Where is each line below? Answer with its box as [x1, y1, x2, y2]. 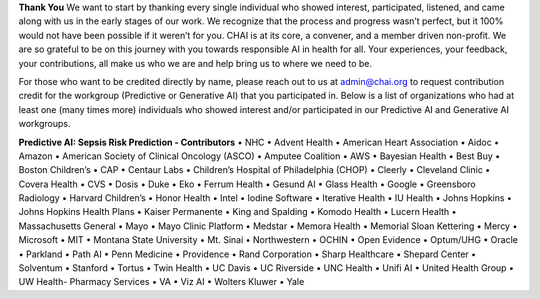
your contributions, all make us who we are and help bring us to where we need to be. [18, 57, 373, 69]
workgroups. [18, 118, 71, 130]
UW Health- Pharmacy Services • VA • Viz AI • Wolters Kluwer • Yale [18, 276, 305, 288]
